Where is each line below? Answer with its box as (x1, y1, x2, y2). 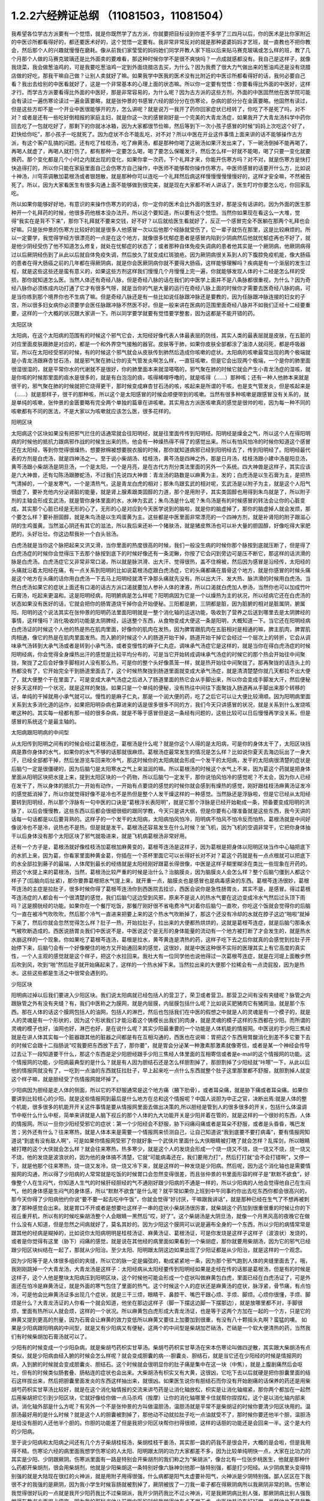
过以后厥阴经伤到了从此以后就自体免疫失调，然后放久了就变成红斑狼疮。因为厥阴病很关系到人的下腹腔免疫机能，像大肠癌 (11, 251, 311, 258)
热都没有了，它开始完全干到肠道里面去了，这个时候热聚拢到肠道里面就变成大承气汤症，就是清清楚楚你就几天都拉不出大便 (11, 667, 311, 675)
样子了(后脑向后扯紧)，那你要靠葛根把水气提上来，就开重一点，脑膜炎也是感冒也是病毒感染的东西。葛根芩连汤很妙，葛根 (11, 877, 310, 884)
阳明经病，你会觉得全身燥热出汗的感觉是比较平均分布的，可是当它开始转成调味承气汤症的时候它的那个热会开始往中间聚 (11, 650, 305, 657)
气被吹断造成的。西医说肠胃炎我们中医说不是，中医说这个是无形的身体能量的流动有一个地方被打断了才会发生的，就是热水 (11, 928, 311, 935)
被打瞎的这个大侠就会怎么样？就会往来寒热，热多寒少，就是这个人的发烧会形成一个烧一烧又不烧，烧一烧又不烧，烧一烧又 (11, 1145, 311, 1152)
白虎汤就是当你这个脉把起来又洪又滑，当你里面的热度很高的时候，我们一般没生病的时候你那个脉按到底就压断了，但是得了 (11, 541, 311, 549)
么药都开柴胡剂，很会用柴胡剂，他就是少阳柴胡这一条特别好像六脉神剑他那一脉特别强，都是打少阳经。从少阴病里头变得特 (11, 1464, 311, 1471)
